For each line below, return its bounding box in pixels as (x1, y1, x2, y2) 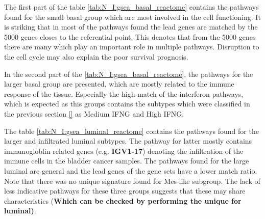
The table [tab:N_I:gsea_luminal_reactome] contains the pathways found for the (4, 125, 259, 136)
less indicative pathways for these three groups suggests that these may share (4, 185, 246, 196)
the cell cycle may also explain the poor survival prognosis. (4, 51, 188, 62)
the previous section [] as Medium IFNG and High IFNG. (4, 108, 184, 119)
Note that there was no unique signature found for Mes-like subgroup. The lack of (4, 175, 260, 186)
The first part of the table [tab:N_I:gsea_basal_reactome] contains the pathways (4, 2, 259, 12)
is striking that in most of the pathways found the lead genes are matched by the (4, 21, 258, 32)
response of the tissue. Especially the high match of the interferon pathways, (4, 88, 244, 99)
